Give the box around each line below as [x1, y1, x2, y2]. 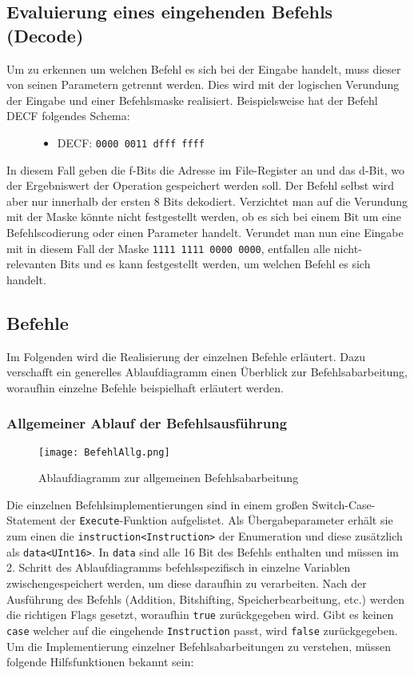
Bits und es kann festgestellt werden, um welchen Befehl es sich [59, 255, 371, 272]
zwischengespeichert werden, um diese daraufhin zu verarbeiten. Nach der [6, 575, 367, 592]
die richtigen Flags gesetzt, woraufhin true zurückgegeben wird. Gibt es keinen [6, 606, 394, 623]
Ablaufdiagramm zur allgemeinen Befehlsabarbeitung [38, 469, 299, 486]
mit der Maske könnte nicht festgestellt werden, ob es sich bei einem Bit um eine [6, 208, 402, 225]
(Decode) [6, 22, 84, 47]
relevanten [6, 255, 57, 272]
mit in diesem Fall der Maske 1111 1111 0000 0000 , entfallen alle [6, 239, 331, 256]
